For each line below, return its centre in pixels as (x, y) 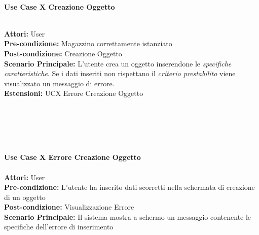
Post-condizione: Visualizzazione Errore (69, 207)
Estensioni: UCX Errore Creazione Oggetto (74, 93)
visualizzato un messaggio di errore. (59, 83)
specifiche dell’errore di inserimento (59, 227)
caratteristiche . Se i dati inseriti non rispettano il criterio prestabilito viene (120, 73)
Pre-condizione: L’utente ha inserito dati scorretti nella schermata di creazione (129, 187)
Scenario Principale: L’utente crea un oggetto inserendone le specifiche (118, 63)
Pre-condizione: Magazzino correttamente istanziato (88, 43)
